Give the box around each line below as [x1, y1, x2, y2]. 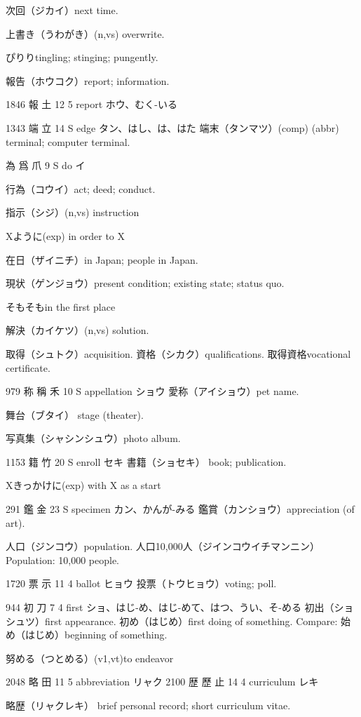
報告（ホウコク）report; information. [6, 73, 170, 88]
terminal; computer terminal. [6, 134, 130, 149]
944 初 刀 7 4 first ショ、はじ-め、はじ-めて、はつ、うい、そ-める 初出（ [6, 600, 334, 615]
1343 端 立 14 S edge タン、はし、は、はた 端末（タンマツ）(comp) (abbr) [6, 120, 339, 135]
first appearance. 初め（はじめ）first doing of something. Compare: [44, 613, 338, 628]
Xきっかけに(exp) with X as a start [6, 478, 161, 492]
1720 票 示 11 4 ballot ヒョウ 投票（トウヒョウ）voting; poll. [6, 576, 277, 591]
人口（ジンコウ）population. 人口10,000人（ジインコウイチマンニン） [6, 539, 320, 554]
